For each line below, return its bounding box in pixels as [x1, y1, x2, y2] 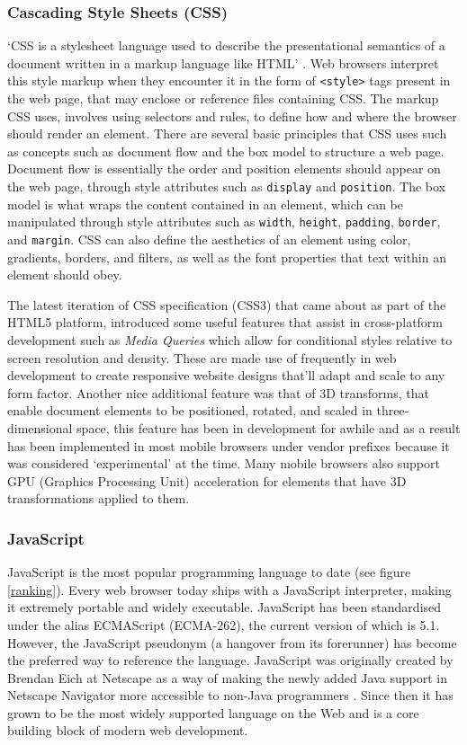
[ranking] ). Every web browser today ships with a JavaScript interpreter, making [7, 580, 452, 599]
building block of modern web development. [7, 721, 248, 740]
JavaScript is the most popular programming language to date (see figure [7, 563, 411, 581]
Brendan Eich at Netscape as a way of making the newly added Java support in [7, 668, 447, 687]
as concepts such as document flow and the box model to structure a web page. [7, 141, 445, 160]
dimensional [7, 418, 73, 437]
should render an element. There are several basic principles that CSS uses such [7, 124, 447, 143]
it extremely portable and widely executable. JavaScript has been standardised [7, 598, 442, 616]
